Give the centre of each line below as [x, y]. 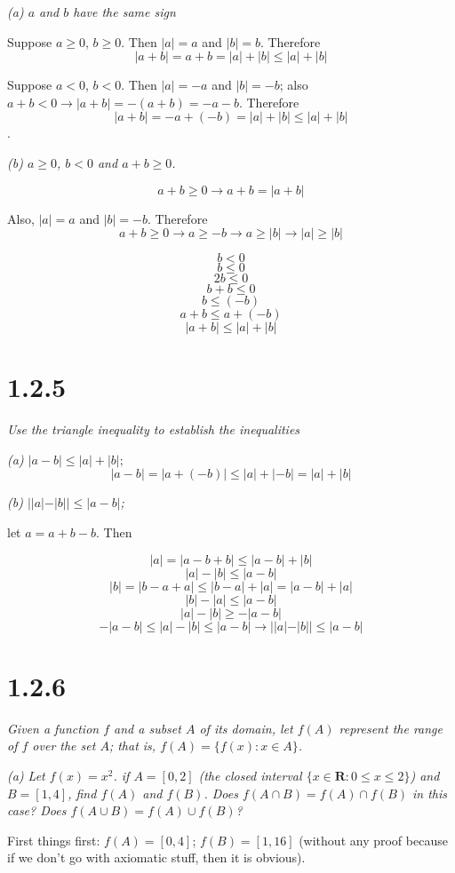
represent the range [391, 728]
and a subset [148, 728]
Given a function [53, 728]
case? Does [37, 810]
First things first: [54, 840]
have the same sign [124, 12]
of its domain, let [246, 728]
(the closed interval [250, 775]
